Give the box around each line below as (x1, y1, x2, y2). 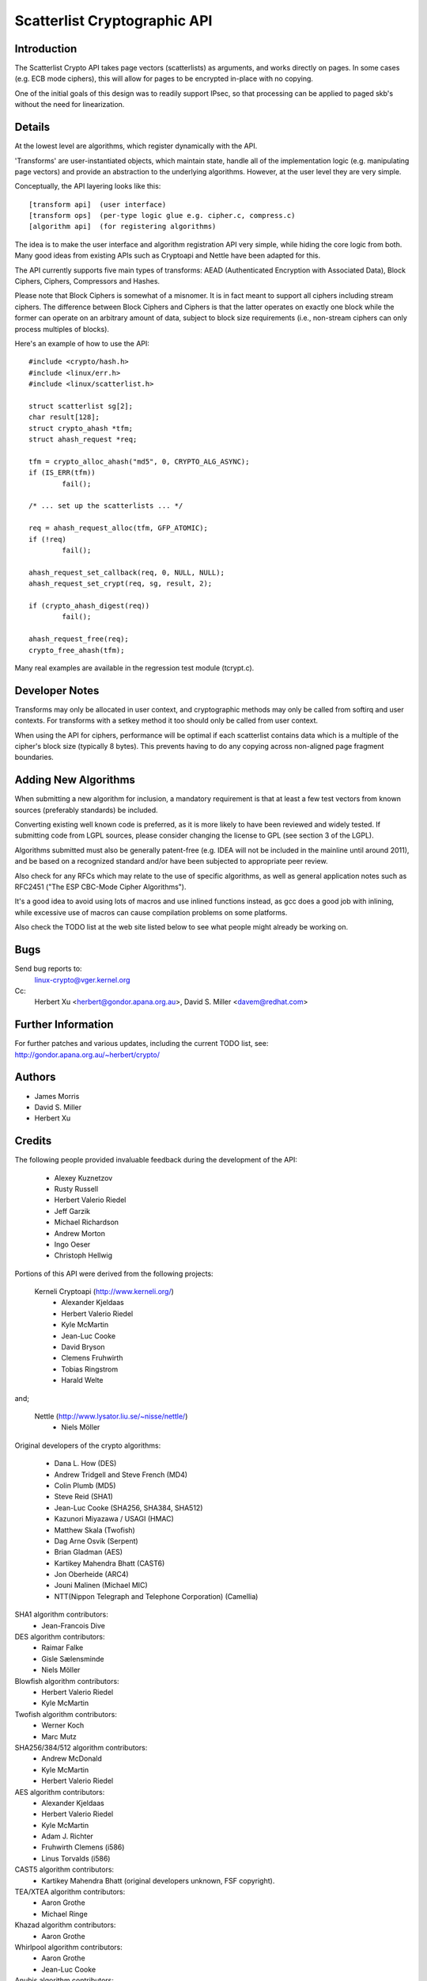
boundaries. (14, 753, 55, 762)
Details (14, 120, 51, 134)
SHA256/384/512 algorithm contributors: (14, 1742, 148, 1752)
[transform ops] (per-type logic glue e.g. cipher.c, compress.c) (28, 211, 296, 220)
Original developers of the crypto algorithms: (14, 1441, 161, 1450)
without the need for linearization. (14, 100, 125, 109)
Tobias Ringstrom (61, 1364, 119, 1374)
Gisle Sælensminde (41, 1654, 104, 1663)
